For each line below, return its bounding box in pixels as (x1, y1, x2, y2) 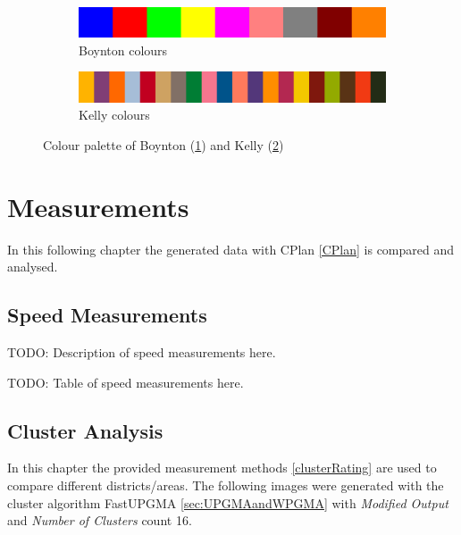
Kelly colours (79, 105, 150, 124)
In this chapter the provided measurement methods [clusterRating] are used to (7, 458, 437, 477)
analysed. (7, 257, 58, 276)
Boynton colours (79, 40, 168, 59)
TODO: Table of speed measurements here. (7, 372, 244, 391)
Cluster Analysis (7, 416, 163, 444)
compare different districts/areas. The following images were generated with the (7, 476, 444, 494)
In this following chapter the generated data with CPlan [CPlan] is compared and (7, 239, 455, 258)
